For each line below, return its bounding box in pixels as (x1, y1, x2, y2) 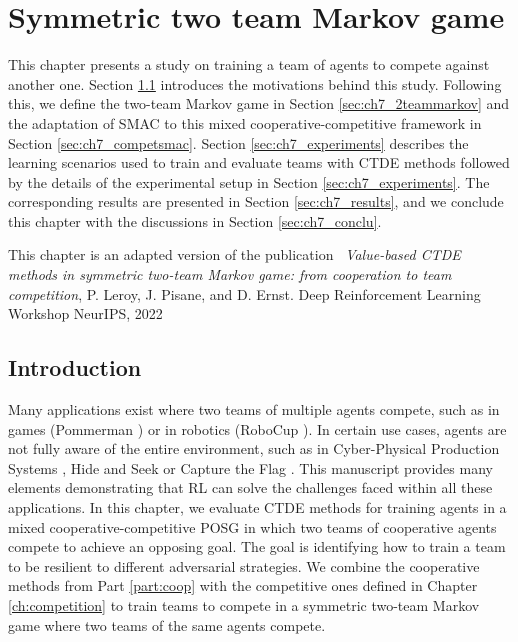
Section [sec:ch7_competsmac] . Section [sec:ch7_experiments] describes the (8, 132, 469, 153)
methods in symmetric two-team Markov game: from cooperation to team (8, 264, 452, 285)
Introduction (8, 352, 142, 383)
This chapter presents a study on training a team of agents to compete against (8, 54, 490, 75)
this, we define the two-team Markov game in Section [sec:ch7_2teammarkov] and (8, 93, 510, 114)
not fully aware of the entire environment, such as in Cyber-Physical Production (8, 438, 500, 459)
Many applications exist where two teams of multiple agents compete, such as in (8, 399, 500, 420)
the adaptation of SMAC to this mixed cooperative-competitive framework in (8, 112, 482, 133)
